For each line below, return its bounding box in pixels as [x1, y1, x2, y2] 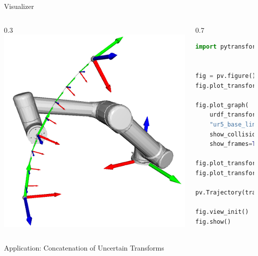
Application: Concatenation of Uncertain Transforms [4, 243, 164, 253]
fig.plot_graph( [195, 101, 249, 109]
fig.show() [195, 218, 231, 225]
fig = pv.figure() [195, 72, 256, 79]
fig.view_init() [195, 208, 249, 216]
